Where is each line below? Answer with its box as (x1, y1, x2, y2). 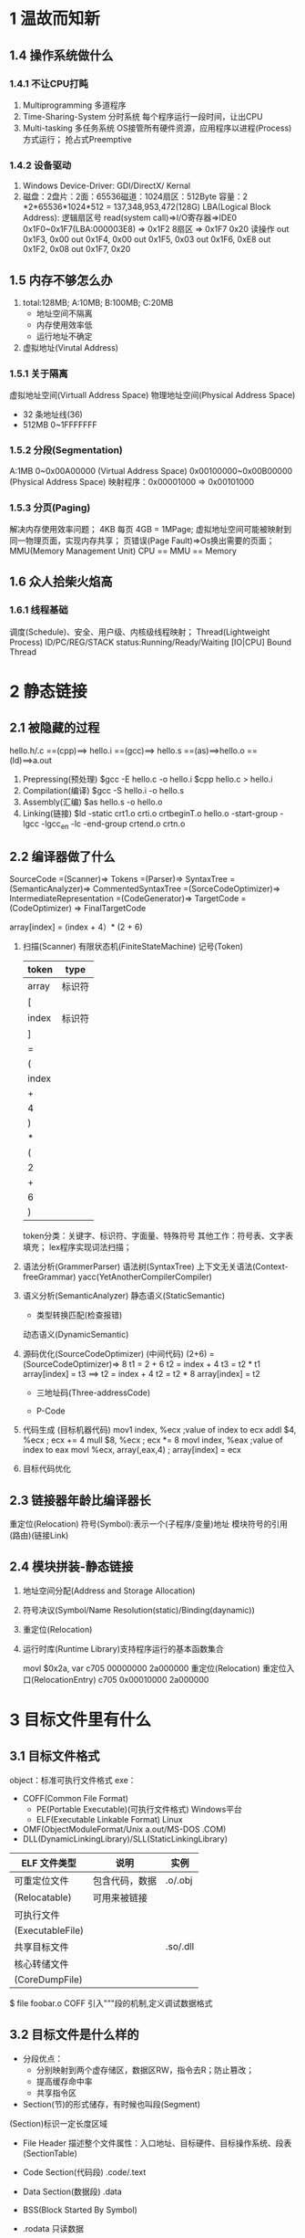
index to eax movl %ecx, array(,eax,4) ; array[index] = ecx (22, 1445, 241, 1455)
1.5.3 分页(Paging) (9, 501, 91, 514)
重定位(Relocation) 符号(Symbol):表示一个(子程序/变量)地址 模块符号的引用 (9, 1518, 289, 1529)
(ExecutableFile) (14, 1924, 85, 1937)
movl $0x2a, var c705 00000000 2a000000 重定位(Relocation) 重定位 (22, 1663, 287, 1674)
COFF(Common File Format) (22, 1792, 129, 1803)
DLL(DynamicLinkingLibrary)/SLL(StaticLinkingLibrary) (22, 1833, 228, 1844)
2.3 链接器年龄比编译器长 (9, 1492, 152, 1508)
